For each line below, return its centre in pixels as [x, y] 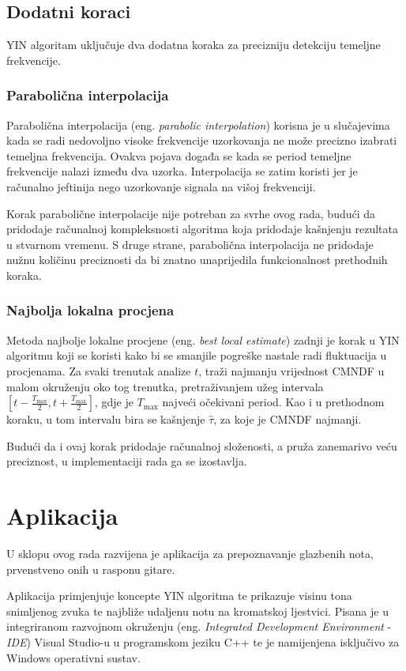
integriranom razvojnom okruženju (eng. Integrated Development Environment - [199, 626]
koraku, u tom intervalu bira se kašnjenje [106, 419]
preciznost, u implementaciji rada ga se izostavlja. [127, 461]
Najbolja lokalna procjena [90, 310]
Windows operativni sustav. [73, 657]
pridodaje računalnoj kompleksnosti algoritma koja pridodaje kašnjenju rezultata [202, 229]
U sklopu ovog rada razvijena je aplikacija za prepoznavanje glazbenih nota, [190, 554]
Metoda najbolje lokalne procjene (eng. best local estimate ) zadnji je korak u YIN [203, 339]
